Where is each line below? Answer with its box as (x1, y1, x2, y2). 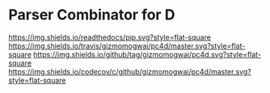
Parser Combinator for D (8, 6, 175, 24)
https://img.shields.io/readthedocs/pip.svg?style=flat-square (8, 32, 212, 42)
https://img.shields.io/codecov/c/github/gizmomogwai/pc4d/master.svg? (8, 66, 252, 76)
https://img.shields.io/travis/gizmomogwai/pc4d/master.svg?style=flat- (8, 40, 246, 50)
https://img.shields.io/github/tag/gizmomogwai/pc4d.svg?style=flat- (33, 49, 261, 59)
